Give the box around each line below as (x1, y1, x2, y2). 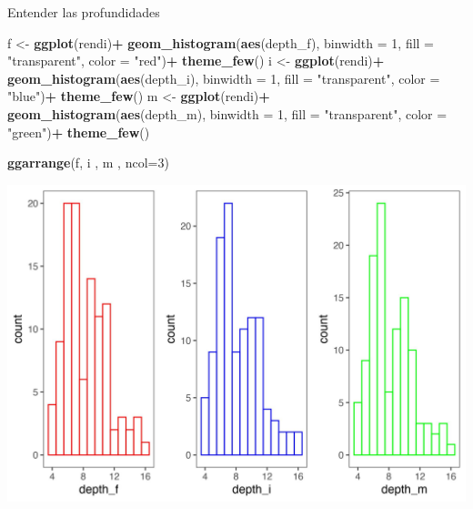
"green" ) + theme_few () (7, 122, 150, 141)
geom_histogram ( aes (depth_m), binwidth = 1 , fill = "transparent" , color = (7, 104, 448, 123)
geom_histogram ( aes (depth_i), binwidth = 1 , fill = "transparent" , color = (7, 68, 440, 87)
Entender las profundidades (7, 3, 160, 21)
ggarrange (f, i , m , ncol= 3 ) (7, 153, 169, 172)
